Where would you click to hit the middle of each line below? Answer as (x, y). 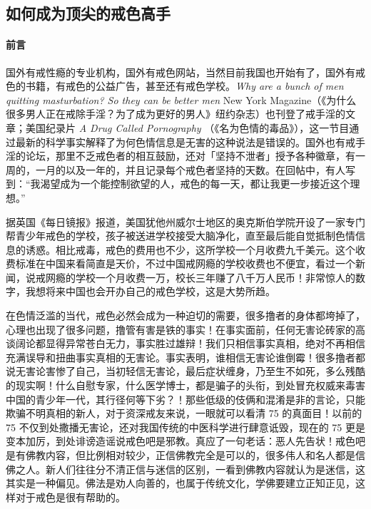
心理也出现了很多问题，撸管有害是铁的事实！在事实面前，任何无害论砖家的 (181, 329)
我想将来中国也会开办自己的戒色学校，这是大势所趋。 (150, 291)
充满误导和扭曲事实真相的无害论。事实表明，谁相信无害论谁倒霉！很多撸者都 (185, 357)
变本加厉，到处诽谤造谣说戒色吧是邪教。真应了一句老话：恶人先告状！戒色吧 (185, 441)
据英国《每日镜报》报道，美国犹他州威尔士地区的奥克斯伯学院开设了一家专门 (185, 221)
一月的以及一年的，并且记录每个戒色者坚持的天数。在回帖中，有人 (190, 169)
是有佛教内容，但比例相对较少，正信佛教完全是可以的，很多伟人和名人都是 (181, 455)
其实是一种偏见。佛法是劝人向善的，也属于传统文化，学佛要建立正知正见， (181, 483)
